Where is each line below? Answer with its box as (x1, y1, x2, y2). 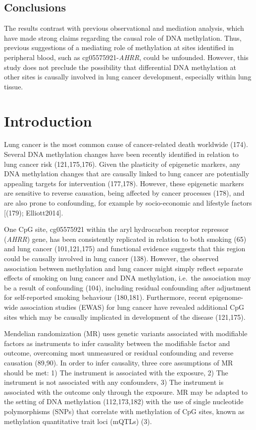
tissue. (4, 81, 23, 91)
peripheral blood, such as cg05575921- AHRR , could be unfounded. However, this (4, 52, 249, 62)
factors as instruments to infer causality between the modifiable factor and (4, 338, 230, 348)
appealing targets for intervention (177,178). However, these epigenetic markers (4, 178, 244, 188)
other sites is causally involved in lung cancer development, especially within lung (4, 72, 252, 82)
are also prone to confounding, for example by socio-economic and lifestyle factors (4, 198, 252, 208)
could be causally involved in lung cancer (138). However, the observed (4, 253, 219, 264)
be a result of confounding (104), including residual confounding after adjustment (4, 282, 251, 292)
